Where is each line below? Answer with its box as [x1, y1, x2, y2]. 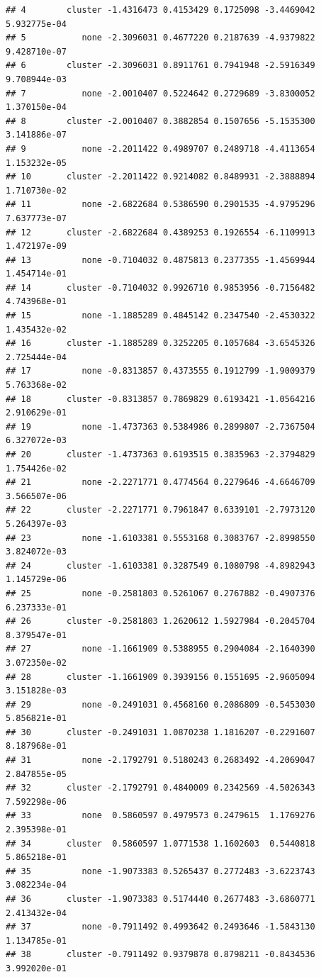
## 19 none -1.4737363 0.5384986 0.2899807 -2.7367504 [6, 421, 315, 432]
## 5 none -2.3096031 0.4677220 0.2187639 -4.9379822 [6, 33, 315, 43]
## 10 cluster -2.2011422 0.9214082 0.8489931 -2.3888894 [6, 172, 315, 182]
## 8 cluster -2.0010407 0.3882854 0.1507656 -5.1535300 [6, 116, 315, 126]
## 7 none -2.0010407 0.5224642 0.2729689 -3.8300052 [6, 88, 315, 99]
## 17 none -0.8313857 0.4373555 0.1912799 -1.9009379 [6, 366, 315, 376]
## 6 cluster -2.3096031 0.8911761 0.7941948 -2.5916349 [6, 60, 315, 71]
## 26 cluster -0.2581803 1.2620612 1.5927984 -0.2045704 [6, 616, 315, 627]
